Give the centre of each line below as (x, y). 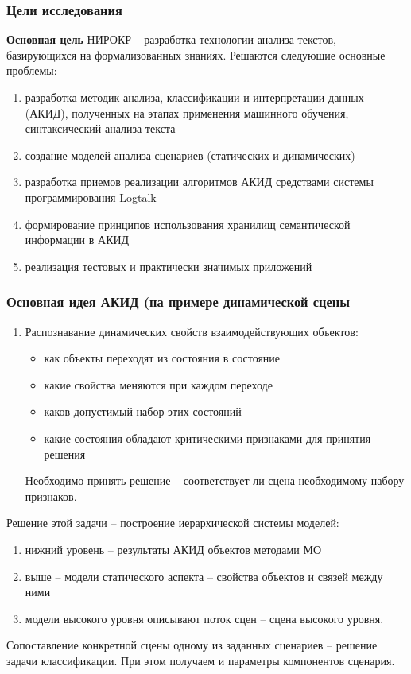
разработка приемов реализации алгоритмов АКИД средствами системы (199, 182)
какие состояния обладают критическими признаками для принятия (207, 438)
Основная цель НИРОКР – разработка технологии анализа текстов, (172, 39)
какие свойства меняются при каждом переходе (158, 384)
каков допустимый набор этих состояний (143, 411)
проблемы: (32, 70)
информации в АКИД (77, 240)
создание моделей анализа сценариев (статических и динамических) (190, 155)
